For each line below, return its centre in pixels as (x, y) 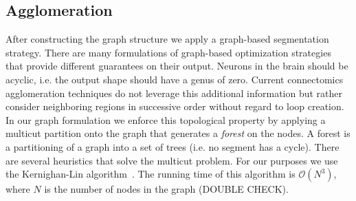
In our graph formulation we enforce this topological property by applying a (166, 119)
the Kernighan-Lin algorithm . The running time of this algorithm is (151, 174)
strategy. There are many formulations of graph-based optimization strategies (168, 52)
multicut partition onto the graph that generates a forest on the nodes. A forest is (178, 133)
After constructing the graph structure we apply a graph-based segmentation (167, 39)
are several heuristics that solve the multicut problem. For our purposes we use (172, 160)
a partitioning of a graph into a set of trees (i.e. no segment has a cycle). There (173, 146)
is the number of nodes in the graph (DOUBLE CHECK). (166, 189)
